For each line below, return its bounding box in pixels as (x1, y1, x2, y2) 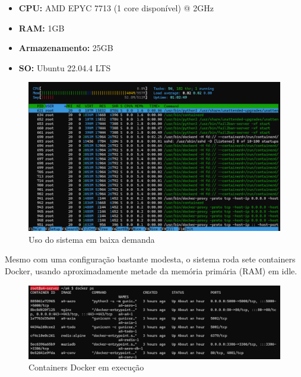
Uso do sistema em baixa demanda (28, 233, 155, 245)
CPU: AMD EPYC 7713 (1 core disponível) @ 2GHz (18, 2, 214, 14)
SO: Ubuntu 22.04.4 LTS (18, 61, 111, 74)
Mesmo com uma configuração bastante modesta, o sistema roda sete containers (5, 253, 296, 265)
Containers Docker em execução (28, 361, 144, 373)
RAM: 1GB (18, 21, 65, 34)
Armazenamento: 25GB (18, 42, 113, 54)
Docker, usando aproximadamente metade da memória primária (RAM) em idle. (5, 265, 297, 277)
